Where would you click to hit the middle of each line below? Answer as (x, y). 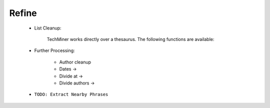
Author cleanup (75, 62)
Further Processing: (54, 50)
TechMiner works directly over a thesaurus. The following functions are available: (130, 39)
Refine (23, 13)
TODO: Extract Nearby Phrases (71, 94)
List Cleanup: (48, 28)
